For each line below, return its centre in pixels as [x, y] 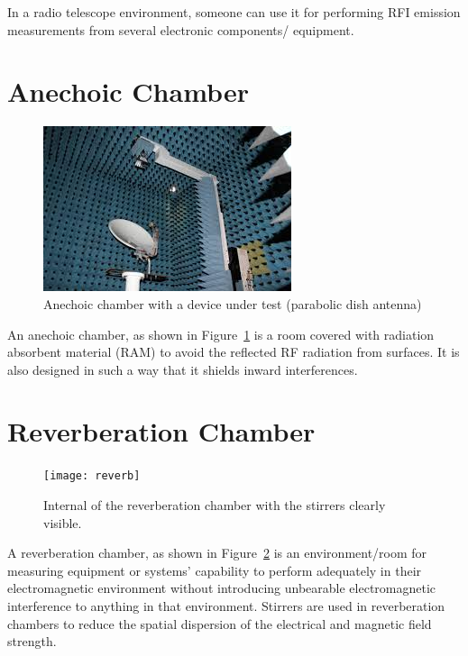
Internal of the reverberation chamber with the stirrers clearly [215, 505]
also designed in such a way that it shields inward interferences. [183, 369]
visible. [63, 522]
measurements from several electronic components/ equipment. [181, 29]
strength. [32, 641]
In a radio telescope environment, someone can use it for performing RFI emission [234, 12]
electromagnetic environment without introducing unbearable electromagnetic [222, 588]
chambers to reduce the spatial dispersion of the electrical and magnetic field [220, 623]
